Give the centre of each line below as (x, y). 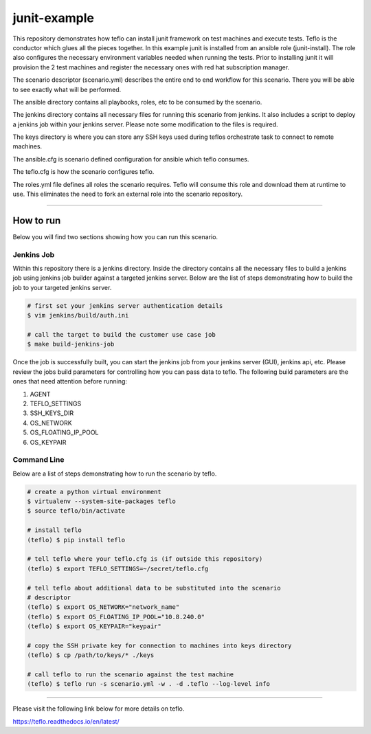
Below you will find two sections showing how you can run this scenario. (115, 236)
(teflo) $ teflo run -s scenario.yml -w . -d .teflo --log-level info (149, 684)
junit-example (53, 18)
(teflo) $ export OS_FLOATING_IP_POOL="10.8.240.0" (116, 616)
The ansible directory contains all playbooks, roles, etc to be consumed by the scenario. (137, 102)
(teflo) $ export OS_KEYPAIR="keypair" (94, 626)
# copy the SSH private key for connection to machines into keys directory (159, 645)
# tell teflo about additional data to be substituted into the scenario (154, 588)
